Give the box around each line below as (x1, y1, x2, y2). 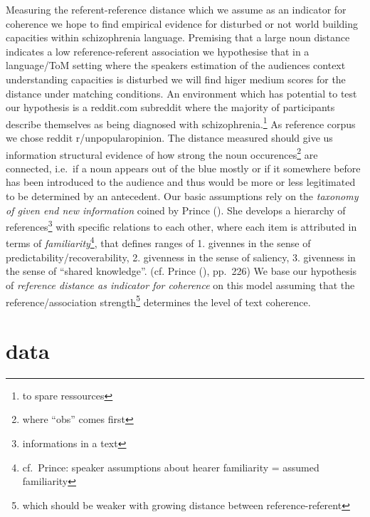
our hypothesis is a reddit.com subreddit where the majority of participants (6, 100, 335, 115)
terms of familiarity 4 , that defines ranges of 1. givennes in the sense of (6, 234, 311, 251)
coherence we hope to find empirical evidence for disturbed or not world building (6, 16, 359, 31)
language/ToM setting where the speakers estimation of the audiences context (6, 58, 346, 73)
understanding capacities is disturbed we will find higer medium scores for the (6, 71, 346, 86)
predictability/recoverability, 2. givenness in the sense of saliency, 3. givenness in (6, 249, 356, 264)
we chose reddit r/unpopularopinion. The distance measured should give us (6, 130, 333, 145)
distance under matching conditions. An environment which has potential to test (6, 85, 357, 100)
